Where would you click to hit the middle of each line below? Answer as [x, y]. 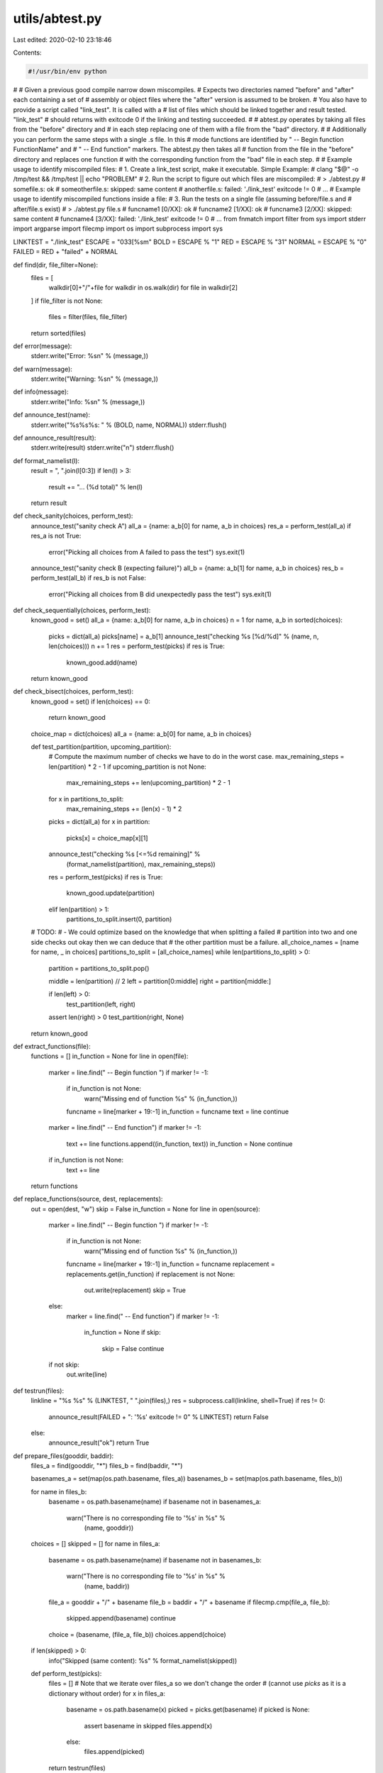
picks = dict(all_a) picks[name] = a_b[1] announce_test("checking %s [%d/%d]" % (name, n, [184, 636]
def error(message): [43, 346]
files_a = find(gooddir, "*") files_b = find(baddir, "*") [107, 1466]
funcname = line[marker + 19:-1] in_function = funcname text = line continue [178, 1111]
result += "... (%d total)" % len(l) [96, 487]
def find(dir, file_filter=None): [56, 265]
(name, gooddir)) [109, 1528]
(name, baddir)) [107, 1586]
